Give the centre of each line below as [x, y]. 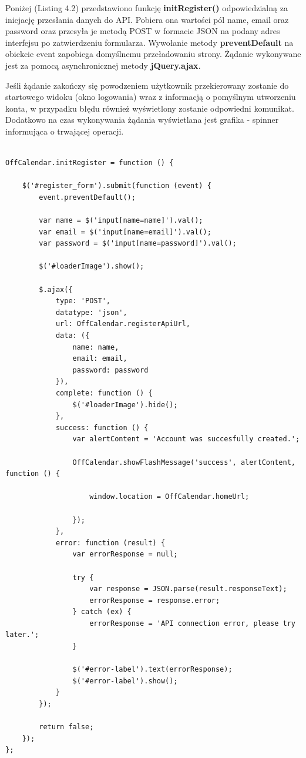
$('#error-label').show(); [125, 681]
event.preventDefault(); [87, 197]
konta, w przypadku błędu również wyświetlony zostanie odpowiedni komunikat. [150, 108]
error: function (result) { [110, 543]
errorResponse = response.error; [155, 600]
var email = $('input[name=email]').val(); [125, 232]
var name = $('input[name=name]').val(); [121, 221]
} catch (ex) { [102, 612]
